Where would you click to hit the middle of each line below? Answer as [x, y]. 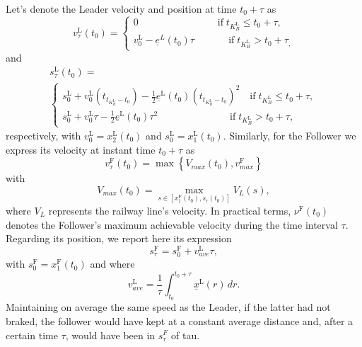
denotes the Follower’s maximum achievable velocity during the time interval [172, 224]
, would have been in [110, 335]
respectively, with [43, 136]
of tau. [186, 335]
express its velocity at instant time [81, 149]
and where [112, 264]
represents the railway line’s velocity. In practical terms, [170, 211]
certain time [32, 335]
